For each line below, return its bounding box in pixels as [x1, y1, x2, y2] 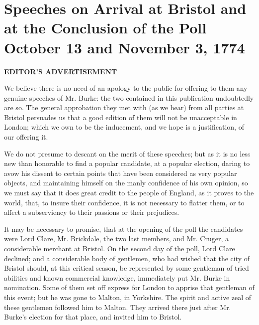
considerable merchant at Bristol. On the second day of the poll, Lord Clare [4, 243, 235, 253]
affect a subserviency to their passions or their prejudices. [4, 207, 179, 217]
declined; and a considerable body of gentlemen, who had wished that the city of [4, 253, 250, 263]
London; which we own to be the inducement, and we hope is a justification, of [4, 122, 244, 132]
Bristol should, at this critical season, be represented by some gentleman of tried [4, 263, 249, 273]
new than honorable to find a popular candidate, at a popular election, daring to [4, 158, 250, 168]
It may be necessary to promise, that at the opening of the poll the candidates [4, 223, 243, 234]
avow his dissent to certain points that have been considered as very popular [4, 167, 237, 178]
